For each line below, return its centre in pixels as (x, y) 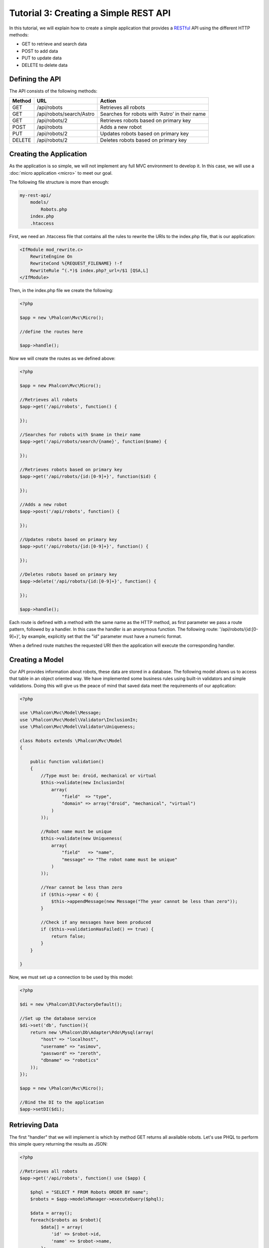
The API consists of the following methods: (53, 91)
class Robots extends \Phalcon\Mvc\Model (71, 741)
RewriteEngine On (51, 256)
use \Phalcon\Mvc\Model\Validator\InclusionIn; (79, 720)
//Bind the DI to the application (62, 1102)
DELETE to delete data (45, 65)
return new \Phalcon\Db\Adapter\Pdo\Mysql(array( (92, 1032)
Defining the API (35, 79)
